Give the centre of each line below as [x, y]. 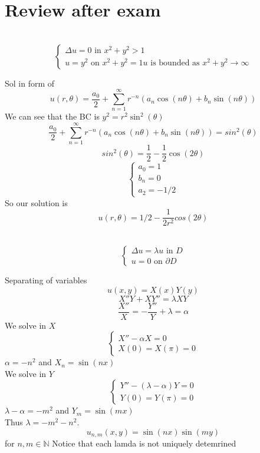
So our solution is [36, 202]
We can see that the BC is [52, 116]
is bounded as [175, 63]
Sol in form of [30, 83]
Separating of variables [46, 280]
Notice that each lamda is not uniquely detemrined [144, 443]
